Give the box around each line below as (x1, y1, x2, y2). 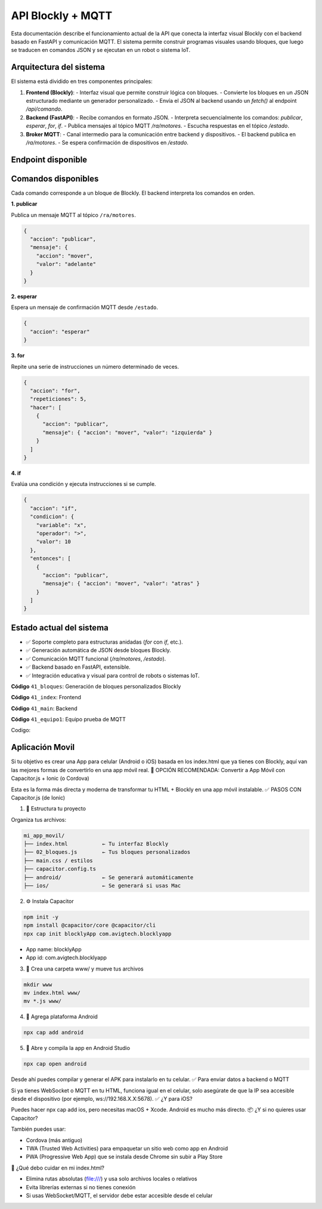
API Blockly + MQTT (11, 9, 113, 22)
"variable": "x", (36, 522, 87, 528)
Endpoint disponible (11, 154, 88, 164)
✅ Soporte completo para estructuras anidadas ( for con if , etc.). (26, 638, 183, 645)
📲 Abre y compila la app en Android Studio (26, 1045, 131, 1052)
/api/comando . (26, 105, 63, 113)
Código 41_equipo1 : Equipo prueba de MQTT (11, 716, 126, 723)
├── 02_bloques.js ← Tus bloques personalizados (23, 849, 191, 856)
